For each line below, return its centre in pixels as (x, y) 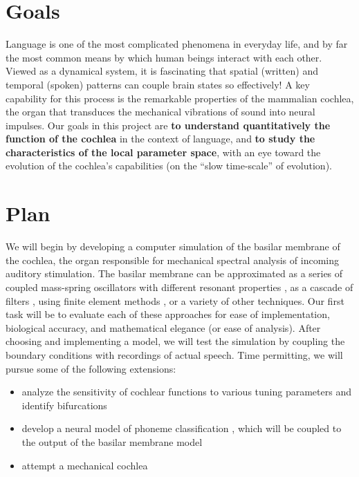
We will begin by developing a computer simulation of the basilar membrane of (173, 246)
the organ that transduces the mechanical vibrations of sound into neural (160, 112)
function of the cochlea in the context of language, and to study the (160, 139)
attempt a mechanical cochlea (85, 465)
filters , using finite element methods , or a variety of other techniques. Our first (175, 300)
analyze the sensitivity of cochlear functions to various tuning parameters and (186, 392)
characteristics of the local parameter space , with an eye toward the (163, 152)
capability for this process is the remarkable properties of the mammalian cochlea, (180, 98)
